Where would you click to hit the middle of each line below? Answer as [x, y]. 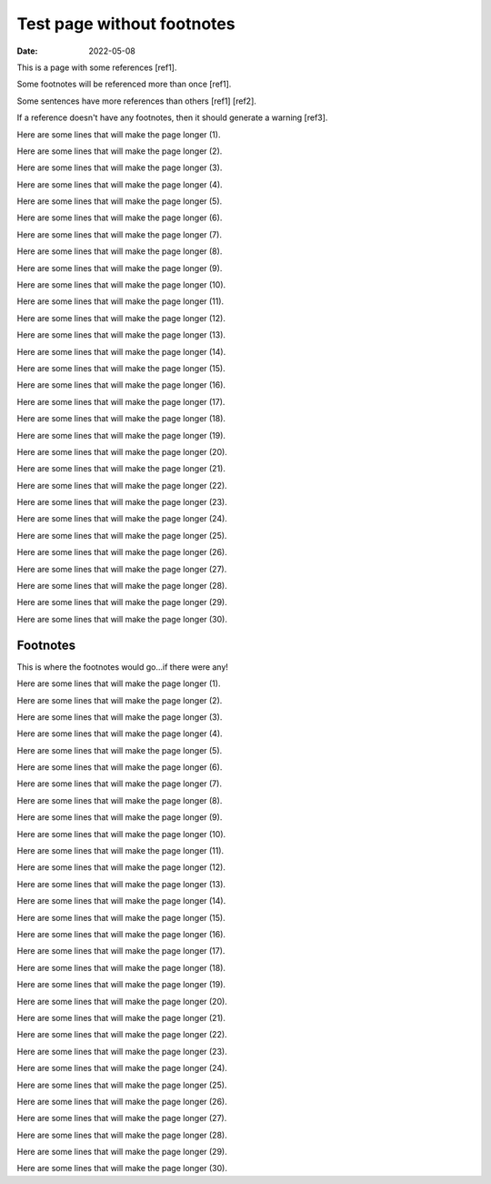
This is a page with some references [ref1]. [97, 67]
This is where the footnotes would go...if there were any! [123, 667]
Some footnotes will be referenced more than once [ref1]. [124, 84]
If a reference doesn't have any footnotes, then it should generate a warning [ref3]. [172, 117]
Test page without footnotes [126, 24]
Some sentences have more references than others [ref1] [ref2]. [136, 101]
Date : [27, 51]
